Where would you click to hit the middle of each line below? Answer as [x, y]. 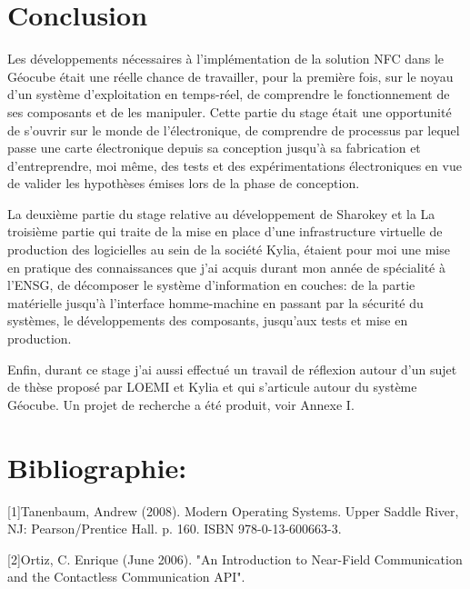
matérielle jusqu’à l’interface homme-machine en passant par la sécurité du [215, 302]
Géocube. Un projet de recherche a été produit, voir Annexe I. [181, 404]
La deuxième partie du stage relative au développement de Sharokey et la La [221, 213]
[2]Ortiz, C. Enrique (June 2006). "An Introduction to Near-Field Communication [235, 559]
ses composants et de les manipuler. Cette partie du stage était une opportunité [230, 111]
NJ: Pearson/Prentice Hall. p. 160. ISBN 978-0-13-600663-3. [175, 529]
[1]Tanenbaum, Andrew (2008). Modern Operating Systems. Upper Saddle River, [233, 510]
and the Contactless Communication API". [126, 577]
